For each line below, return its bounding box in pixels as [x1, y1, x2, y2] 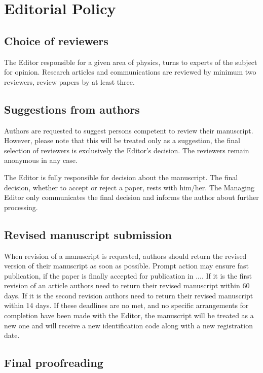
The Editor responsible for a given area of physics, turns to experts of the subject [4, 56, 257, 67]
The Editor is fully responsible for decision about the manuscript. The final [4, 172, 238, 182]
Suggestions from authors [4, 101, 140, 117]
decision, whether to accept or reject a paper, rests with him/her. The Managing [4, 182, 254, 192]
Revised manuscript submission [4, 226, 172, 242]
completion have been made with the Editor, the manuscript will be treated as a [4, 310, 254, 321]
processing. [4, 201, 38, 212]
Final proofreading [4, 355, 103, 370]
